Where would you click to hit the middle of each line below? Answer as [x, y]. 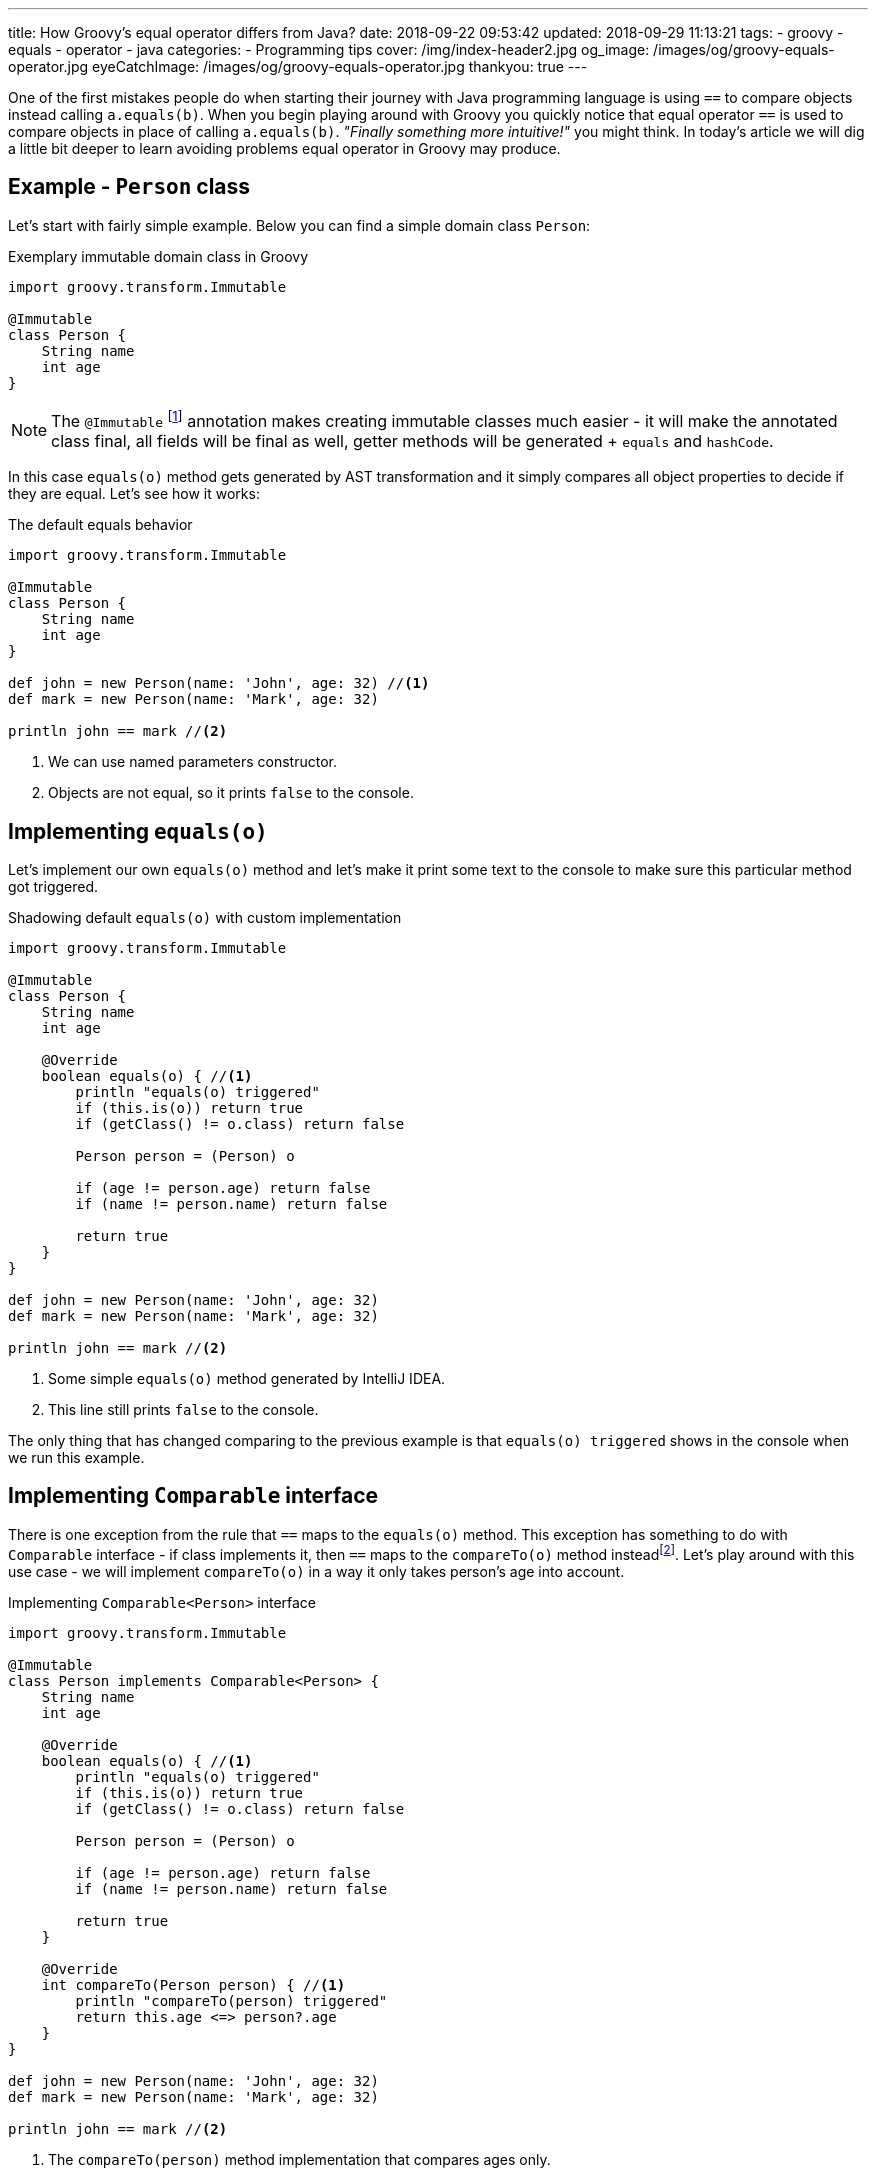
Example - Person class [129, 187]
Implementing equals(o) [138, 831]
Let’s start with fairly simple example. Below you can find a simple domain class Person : [299, 225]
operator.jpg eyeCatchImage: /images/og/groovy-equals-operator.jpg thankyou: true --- [298, 66]
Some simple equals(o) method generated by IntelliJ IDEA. [247, 1379]
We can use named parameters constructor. [193, 762]
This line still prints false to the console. [183, 1410]
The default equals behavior [100, 525]
